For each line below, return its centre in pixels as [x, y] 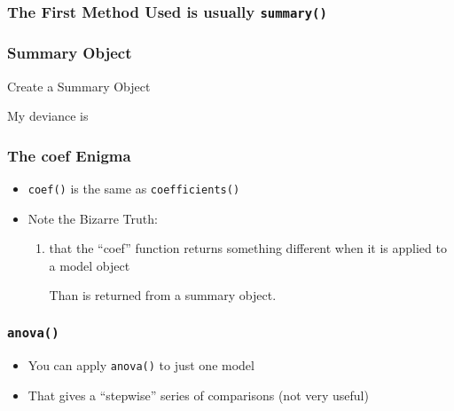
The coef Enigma [69, 155]
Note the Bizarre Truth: [93, 218]
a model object [90, 265]
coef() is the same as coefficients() [134, 189]
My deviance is [48, 116]
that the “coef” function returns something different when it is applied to [248, 248]
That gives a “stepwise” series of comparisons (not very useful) [198, 395]
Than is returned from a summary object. [163, 295]
